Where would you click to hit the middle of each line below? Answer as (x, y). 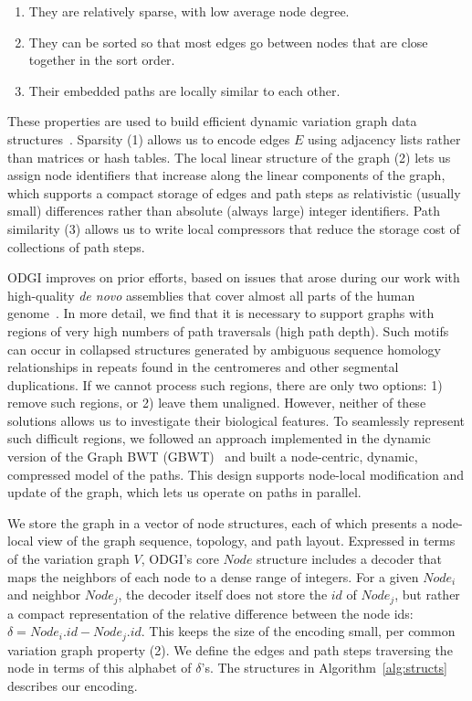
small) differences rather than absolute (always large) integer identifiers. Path (224, 211)
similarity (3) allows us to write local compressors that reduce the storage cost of (234, 228)
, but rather (427, 595)
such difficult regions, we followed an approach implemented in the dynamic (219, 438)
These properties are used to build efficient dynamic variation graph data (212, 121)
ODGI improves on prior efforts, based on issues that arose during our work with (234, 277)
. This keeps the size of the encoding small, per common (298, 631)
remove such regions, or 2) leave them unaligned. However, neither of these (217, 403)
